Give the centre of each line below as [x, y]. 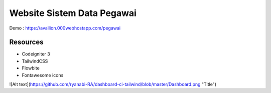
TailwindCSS [35, 61]
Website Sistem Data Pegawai [73, 13]
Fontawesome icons [43, 75]
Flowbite [31, 68]
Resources [26, 42]
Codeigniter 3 [36, 54]
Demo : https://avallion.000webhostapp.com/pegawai [65, 28]
